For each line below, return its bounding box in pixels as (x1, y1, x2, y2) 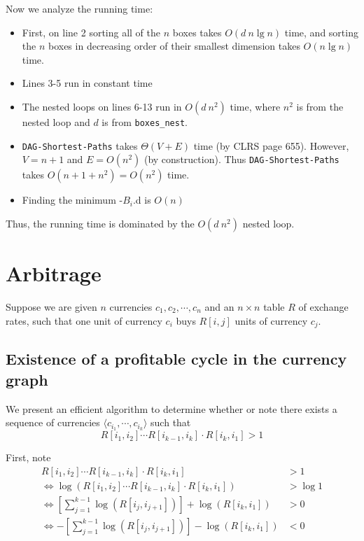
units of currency (234, 313, 308, 328)
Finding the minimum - (22, 192, 123, 207)
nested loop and (22, 114, 90, 129)
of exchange (298, 300, 349, 314)
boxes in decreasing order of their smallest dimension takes (48, 38, 300, 53)
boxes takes (172, 24, 222, 39)
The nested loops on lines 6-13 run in (22, 99, 182, 113)
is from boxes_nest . (101, 114, 188, 129)
